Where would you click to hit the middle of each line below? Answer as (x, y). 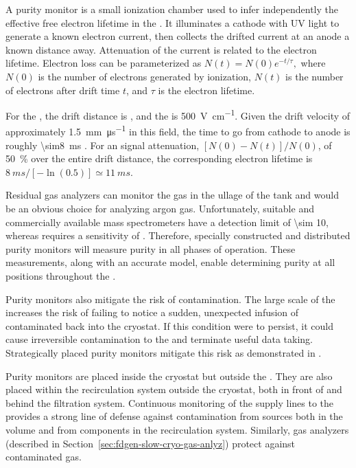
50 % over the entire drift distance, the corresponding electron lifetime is (159, 158)
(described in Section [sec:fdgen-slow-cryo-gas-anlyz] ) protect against (151, 443)
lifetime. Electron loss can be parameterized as (104, 63)
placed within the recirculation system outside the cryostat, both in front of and (174, 389)
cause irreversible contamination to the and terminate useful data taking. (159, 339)
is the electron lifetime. (206, 90)
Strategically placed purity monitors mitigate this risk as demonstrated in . (164, 352)
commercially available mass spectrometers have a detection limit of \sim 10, (167, 222)
